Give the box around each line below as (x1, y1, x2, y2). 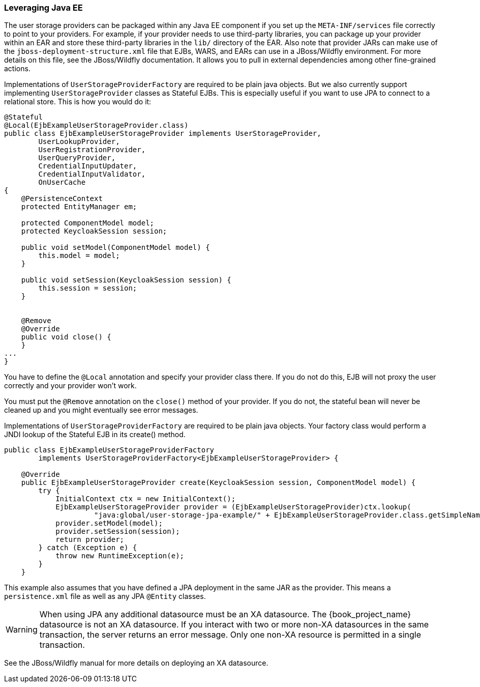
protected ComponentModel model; (21, 219, 155, 227)
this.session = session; (38, 284, 137, 293)
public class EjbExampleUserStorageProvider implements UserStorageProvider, (4, 129, 321, 138)
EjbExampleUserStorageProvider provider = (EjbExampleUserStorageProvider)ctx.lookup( (55, 503, 411, 511)
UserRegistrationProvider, (38, 146, 146, 154)
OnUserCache (38, 178, 86, 187)
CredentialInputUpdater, (38, 162, 137, 170)
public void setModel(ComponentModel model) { (21, 243, 210, 252)
